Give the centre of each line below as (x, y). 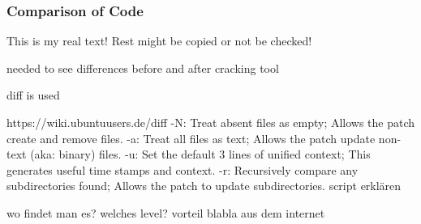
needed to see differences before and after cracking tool (143, 68)
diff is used (33, 95)
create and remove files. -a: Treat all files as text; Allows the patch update (191, 138)
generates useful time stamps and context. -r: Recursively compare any (183, 169)
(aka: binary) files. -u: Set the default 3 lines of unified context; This (200, 154)
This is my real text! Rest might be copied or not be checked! (159, 41)
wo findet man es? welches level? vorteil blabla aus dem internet (166, 212)
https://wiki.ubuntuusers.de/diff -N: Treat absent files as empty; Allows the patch (211, 122)
